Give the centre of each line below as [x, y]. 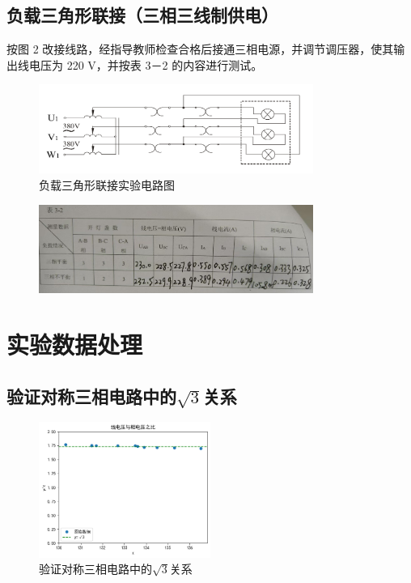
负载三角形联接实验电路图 [107, 184]
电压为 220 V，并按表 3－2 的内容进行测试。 [146, 64]
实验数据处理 [75, 345]
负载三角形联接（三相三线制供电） [142, 15]
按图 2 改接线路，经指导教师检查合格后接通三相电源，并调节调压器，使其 [200, 49]
